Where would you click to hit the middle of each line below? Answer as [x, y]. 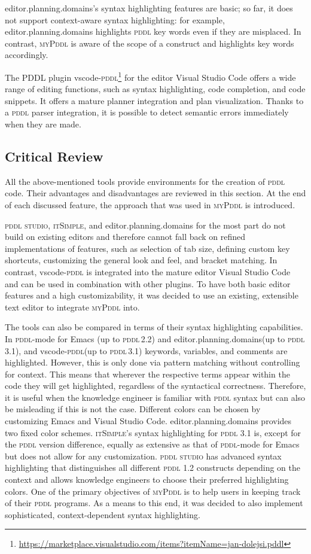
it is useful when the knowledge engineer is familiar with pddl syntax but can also [155, 397]
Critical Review [54, 156]
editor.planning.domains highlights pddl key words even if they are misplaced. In [153, 31]
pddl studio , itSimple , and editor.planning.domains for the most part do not [145, 225]
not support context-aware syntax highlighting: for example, [115, 19]
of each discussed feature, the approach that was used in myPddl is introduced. [150, 204]
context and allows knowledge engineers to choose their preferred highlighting [147, 480]
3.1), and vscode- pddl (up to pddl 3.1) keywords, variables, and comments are [146, 350]
